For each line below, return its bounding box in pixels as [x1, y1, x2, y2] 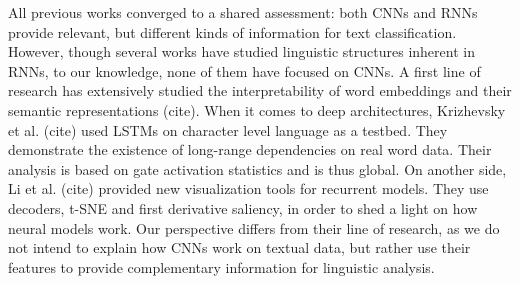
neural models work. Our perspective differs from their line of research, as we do [8, 217, 500, 238]
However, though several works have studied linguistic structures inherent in [8, 41, 475, 62]
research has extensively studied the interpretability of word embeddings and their [8, 80, 512, 101]
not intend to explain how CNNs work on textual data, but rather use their [8, 237, 471, 258]
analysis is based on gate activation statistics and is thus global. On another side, [8, 158, 507, 179]
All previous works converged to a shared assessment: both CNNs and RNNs [8, 2, 478, 22]
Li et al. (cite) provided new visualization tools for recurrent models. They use [8, 178, 489, 199]
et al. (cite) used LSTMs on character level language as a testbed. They [8, 119, 448, 140]
